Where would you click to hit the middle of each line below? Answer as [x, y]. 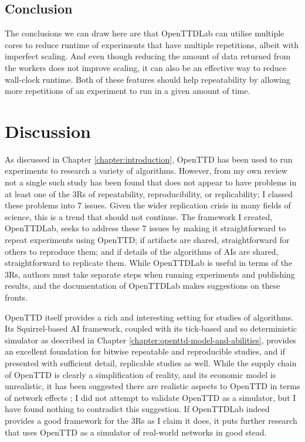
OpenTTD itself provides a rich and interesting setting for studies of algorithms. [149, 317]
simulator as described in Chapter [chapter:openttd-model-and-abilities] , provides [150, 340]
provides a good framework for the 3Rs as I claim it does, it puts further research [151, 420]
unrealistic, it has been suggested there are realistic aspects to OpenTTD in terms [152, 386]
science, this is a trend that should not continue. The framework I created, [139, 216]
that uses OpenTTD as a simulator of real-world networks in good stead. [136, 432]
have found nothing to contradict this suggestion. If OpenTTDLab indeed [137, 409]
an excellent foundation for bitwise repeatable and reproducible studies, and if [145, 351]
